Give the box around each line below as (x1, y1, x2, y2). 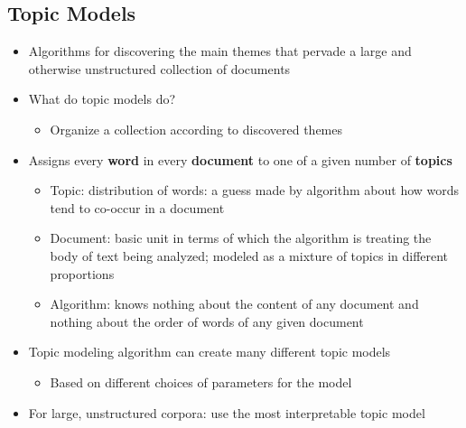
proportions (50, 264, 115, 283)
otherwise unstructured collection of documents (28, 59, 291, 78)
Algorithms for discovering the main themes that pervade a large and (28, 42, 412, 60)
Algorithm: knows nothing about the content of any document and (50, 294, 419, 313)
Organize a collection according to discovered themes (50, 119, 342, 138)
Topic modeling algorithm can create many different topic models (28, 342, 391, 361)
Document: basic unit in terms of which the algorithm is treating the (50, 228, 432, 247)
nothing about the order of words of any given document (50, 312, 364, 330)
